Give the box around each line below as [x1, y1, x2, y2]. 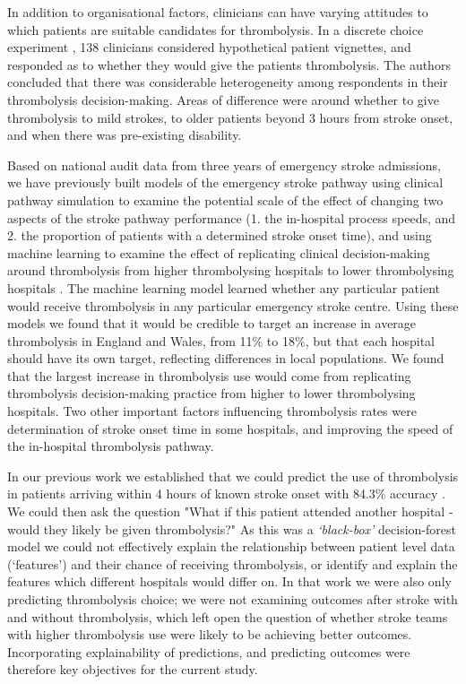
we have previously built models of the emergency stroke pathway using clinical [7, 173, 444, 192]
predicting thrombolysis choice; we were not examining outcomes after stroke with [7, 590, 458, 608]
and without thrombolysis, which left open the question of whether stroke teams [7, 607, 448, 626]
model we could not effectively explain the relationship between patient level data [7, 537, 455, 556]
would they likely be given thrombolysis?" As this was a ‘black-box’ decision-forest [7, 519, 456, 538]
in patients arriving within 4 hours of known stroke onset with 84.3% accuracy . [7, 484, 445, 503]
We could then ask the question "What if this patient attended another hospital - [7, 502, 453, 521]
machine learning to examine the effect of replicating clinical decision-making [7, 243, 430, 262]
